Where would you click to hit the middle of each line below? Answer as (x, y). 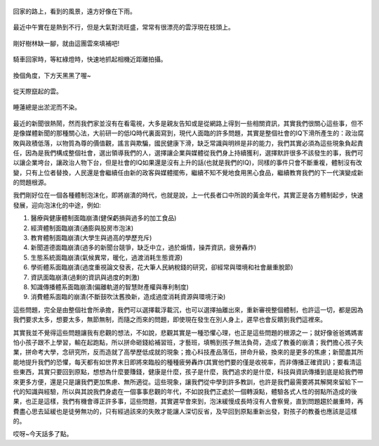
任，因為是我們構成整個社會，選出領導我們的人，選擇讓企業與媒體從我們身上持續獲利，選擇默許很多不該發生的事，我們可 (188, 153)
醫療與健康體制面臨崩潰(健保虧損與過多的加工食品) (104, 218)
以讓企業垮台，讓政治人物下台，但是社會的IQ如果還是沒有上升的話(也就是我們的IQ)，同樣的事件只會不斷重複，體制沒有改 (188, 163)
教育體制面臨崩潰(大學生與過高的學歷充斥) (91, 238)
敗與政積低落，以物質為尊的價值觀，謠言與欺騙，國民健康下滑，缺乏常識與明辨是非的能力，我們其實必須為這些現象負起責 (188, 143)
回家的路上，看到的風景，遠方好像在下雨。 (74, 11)
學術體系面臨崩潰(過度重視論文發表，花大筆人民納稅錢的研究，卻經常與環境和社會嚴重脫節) (162, 267)
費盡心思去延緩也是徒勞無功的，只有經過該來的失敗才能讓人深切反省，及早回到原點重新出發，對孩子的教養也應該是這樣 (185, 411)
